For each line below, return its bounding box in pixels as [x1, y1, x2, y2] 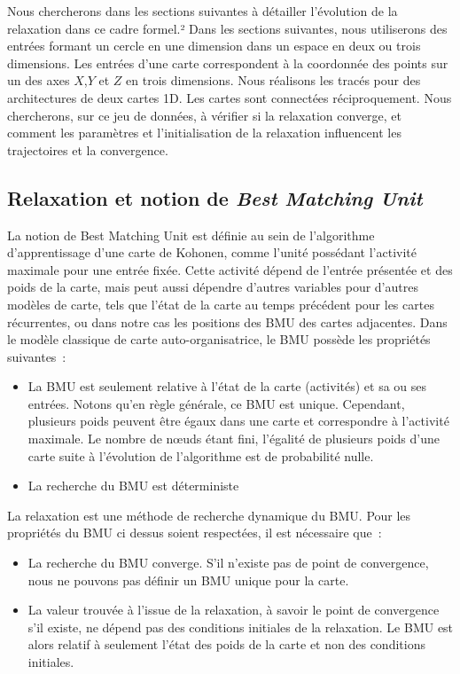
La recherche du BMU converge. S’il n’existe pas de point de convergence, [27, 553, 429, 572]
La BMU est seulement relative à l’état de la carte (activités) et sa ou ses [27, 377, 426, 396]
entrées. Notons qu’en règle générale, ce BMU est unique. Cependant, [27, 394, 405, 412]
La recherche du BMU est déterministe [27, 476, 239, 495]
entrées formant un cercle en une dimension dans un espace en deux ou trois [7, 36, 421, 55]
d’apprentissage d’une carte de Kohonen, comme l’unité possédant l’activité [7, 243, 417, 262]
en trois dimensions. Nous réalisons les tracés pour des [126, 71, 421, 90]
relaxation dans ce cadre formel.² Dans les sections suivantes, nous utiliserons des [7, 19, 448, 37]
